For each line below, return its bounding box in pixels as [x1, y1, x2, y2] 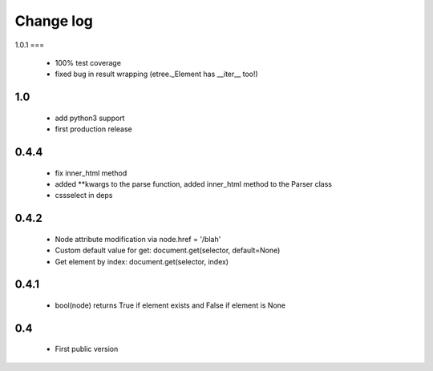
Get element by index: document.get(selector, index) [55, 256, 229, 266]
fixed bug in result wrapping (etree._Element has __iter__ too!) [55, 69, 258, 79]
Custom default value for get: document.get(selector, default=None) [55, 245, 281, 256]
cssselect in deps [55, 191, 113, 200]
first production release [55, 124, 132, 134]
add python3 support [55, 113, 125, 123]
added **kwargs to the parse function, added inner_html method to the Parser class [55, 179, 333, 188]
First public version [55, 345, 119, 354]
